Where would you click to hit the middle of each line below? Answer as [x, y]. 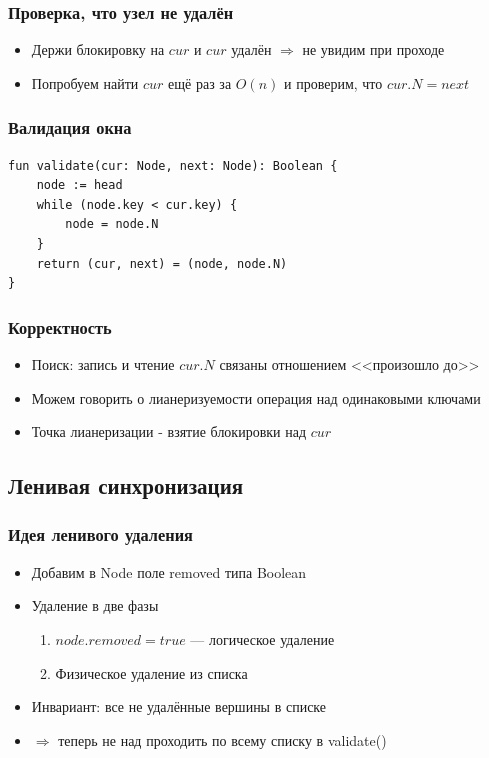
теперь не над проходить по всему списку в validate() [222, 739]
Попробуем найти [85, 82]
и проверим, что [333, 82]
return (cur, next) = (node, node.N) [162, 263]
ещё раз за [200, 82]
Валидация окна [70, 127]
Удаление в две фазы [95, 605]
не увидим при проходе [373, 49]
